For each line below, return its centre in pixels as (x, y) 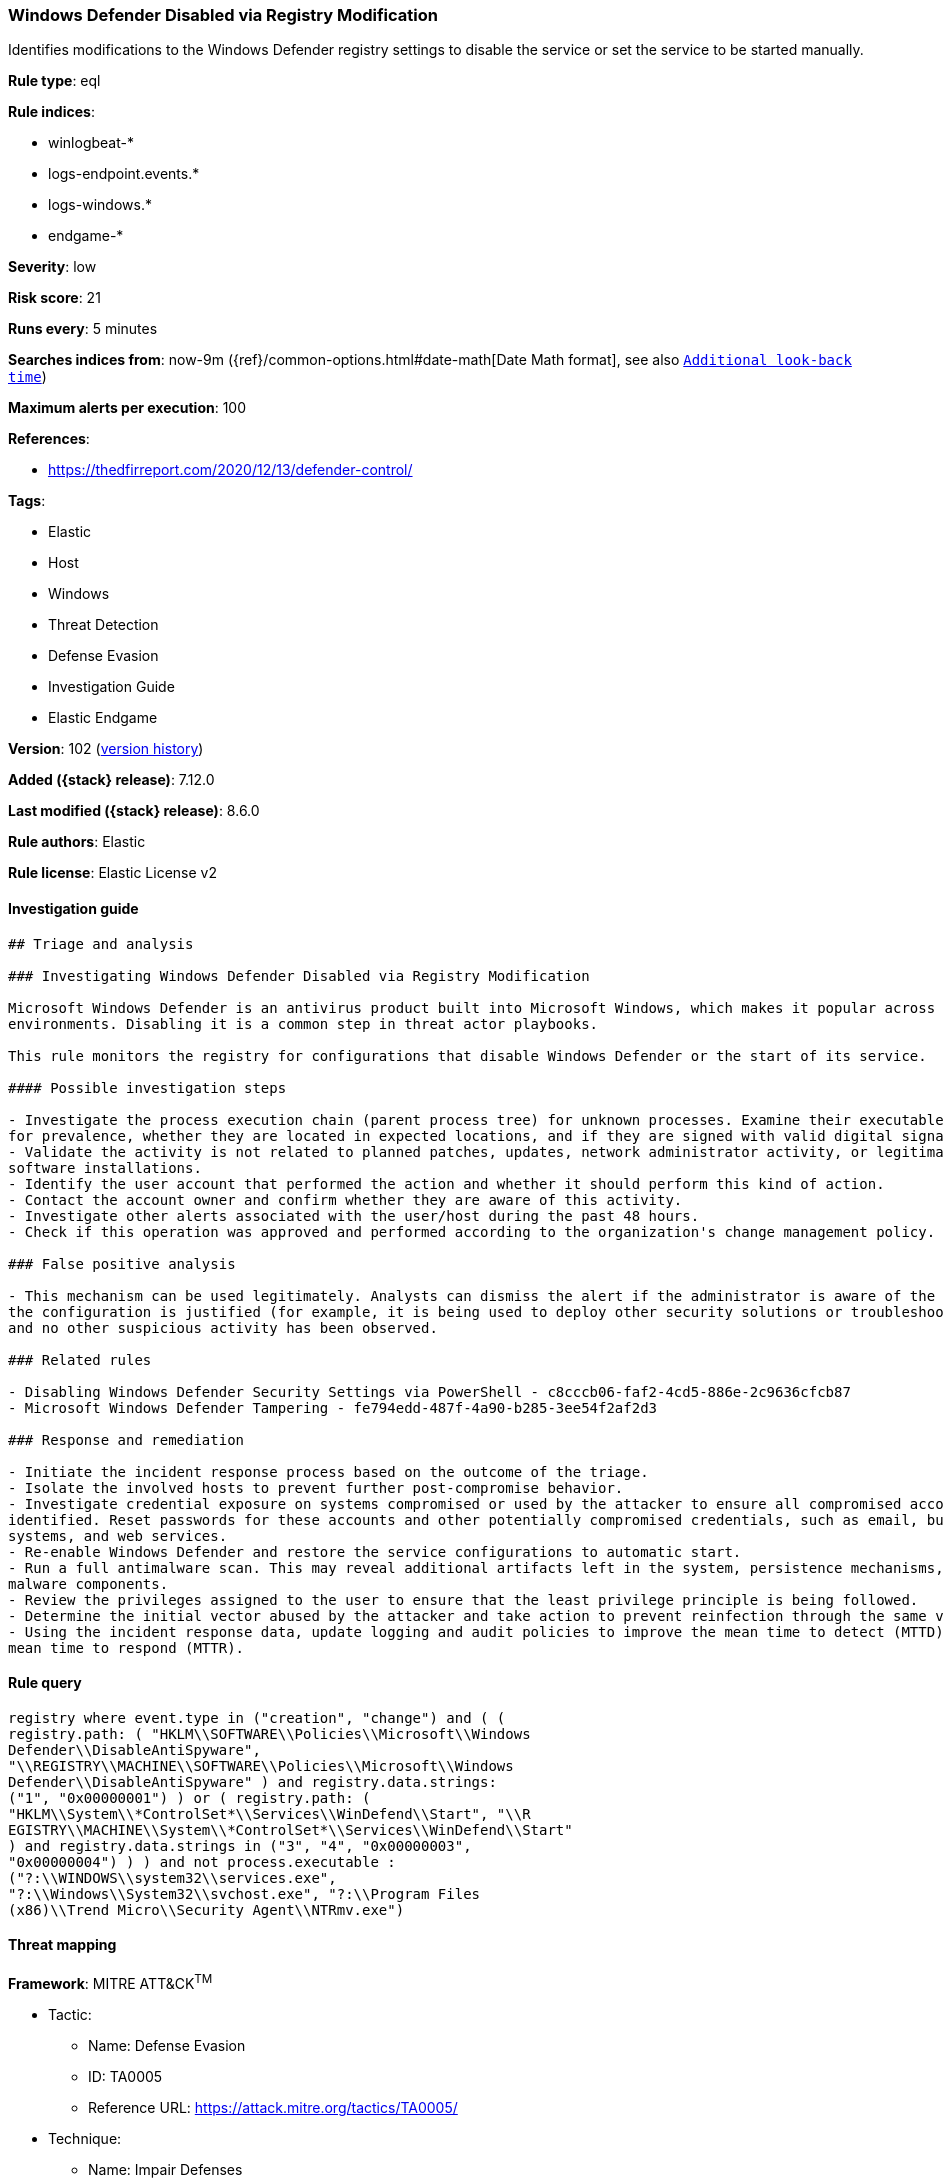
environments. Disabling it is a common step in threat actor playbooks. (303, 1023)
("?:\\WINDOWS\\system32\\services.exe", (172, 1877)
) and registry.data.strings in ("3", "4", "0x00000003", (240, 1845)
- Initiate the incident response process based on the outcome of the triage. (328, 1471)
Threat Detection (103, 625)
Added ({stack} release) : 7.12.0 (111, 780)
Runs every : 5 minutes (83, 329)
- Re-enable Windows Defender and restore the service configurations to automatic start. (375, 1551)
